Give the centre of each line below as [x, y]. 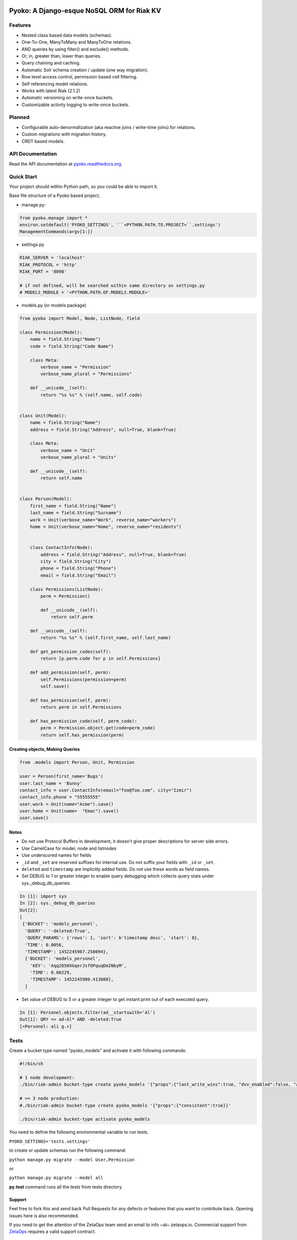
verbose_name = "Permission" [76, 367]
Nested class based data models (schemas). [67, 35]
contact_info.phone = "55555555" [60, 797]
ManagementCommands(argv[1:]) [56, 232]
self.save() [55, 686]
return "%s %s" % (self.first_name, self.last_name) [106, 638]
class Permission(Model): [51, 333]
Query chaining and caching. [51, 63]
